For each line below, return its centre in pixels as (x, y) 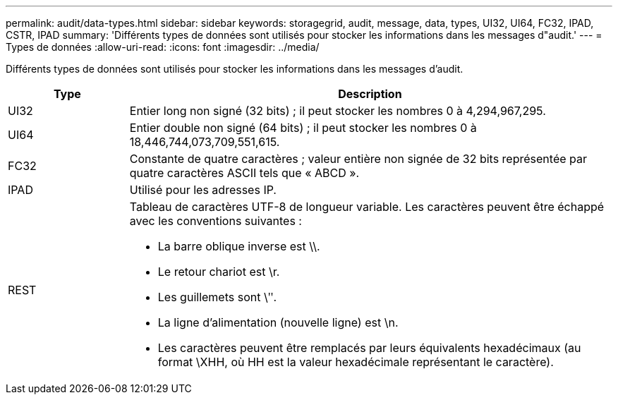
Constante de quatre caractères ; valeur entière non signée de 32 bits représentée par (358, 159)
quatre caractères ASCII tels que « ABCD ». (244, 173)
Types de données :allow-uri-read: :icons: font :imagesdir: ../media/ (163, 47)
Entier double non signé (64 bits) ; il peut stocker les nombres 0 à (303, 128)
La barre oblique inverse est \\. (239, 246)
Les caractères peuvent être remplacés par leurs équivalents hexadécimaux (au (369, 348)
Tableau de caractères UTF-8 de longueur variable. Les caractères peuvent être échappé (367, 207)
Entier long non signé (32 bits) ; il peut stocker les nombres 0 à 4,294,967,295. (338, 111)
